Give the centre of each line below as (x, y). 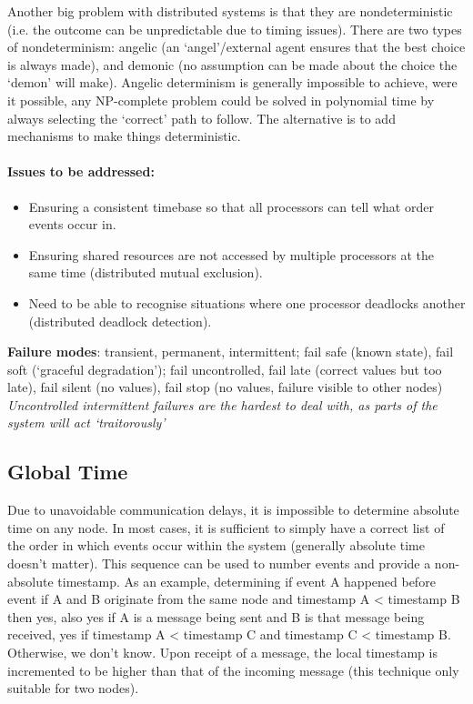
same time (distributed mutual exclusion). (146, 272)
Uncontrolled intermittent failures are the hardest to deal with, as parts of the (222, 404)
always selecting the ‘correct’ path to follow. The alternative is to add (201, 118)
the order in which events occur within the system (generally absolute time (216, 545)
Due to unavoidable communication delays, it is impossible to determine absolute (233, 510)
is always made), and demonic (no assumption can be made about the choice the (232, 64)
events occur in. (72, 224)
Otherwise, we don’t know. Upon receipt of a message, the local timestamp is (222, 653)
